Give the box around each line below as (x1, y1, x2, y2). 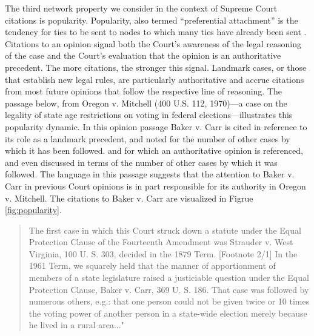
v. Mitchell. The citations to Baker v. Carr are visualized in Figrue (5, 191, 253, 204)
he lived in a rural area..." (28, 318, 124, 331)
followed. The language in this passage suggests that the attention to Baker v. (5, 168, 295, 180)
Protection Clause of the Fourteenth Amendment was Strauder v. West (28, 236, 293, 248)
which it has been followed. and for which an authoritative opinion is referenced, (5, 144, 303, 157)
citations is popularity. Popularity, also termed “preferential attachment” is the (5, 13, 298, 26)
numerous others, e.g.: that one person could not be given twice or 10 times (28, 295, 310, 308)
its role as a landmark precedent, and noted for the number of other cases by (5, 132, 290, 145)
